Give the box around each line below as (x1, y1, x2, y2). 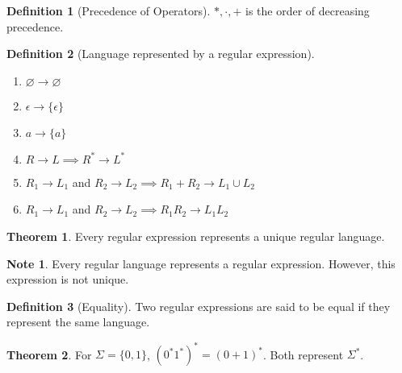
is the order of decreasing (245, 2, 370, 19)
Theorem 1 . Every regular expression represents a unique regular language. (6, 227, 385, 244)
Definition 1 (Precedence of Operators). (6, 2, 211, 19)
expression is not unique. (6, 271, 129, 288)
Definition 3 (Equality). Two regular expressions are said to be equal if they (6, 297, 391, 314)
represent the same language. (6, 313, 150, 330)
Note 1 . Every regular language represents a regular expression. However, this (6, 255, 396, 271)
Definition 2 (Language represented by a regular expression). (6, 45, 315, 62)
